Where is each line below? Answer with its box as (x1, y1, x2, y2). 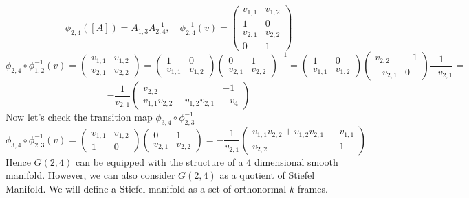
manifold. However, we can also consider (6, 168, 175, 182)
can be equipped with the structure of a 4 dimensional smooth (75, 154, 338, 169)
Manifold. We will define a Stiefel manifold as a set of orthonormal (6, 182, 287, 196)
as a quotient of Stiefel (219, 168, 315, 182)
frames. (297, 182, 328, 196)
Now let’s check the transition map (6, 110, 153, 124)
